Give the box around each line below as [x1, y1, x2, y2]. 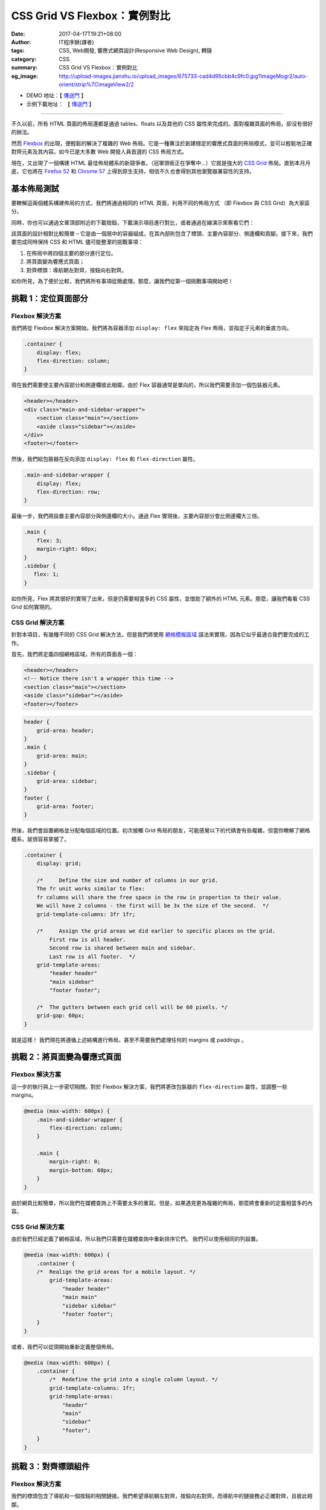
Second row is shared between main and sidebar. [49, 945, 196, 951]
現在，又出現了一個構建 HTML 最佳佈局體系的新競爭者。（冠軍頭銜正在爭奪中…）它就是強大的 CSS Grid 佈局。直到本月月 [11, 159, 311, 166]
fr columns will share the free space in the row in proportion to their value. [36, 894, 282, 901]
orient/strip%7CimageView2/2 [59, 80, 134, 88]
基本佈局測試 [11, 183, 59, 193]
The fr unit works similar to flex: [36, 885, 145, 892]
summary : [11, 64, 38, 71]
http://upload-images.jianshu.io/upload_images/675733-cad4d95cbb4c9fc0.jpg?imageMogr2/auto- [59, 72, 308, 80]
